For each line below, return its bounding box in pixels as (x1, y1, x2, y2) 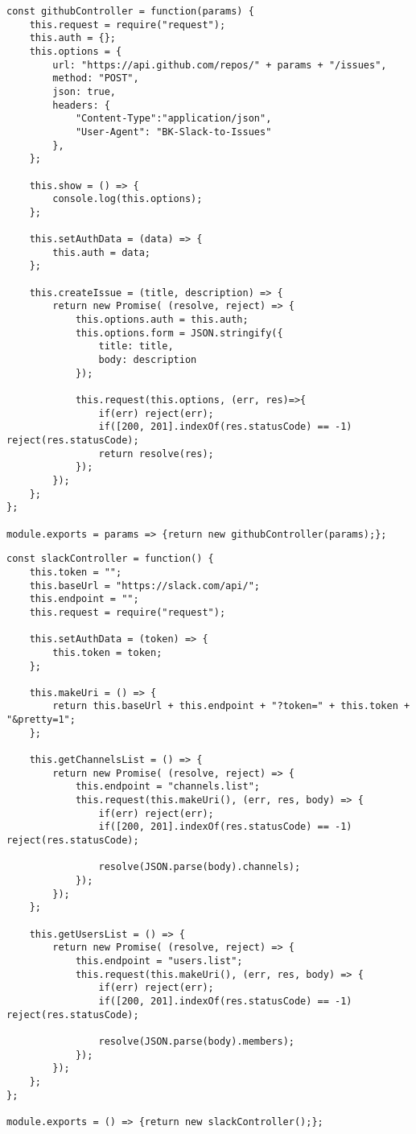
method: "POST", (52, 72, 139, 85)
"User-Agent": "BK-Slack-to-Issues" (75, 126, 272, 138)
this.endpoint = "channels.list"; (75, 781, 260, 793)
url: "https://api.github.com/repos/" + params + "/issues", (52, 59, 387, 71)
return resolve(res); (98, 447, 214, 460)
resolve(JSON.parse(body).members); (98, 1035, 294, 1047)
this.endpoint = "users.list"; (75, 955, 243, 967)
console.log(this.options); (52, 193, 203, 205)
